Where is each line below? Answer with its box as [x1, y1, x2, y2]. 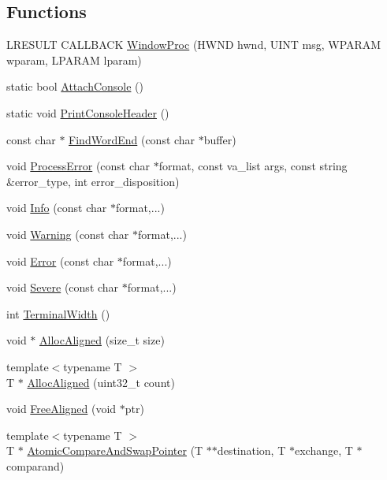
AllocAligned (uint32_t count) [27, 374, 175, 390]
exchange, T [294, 442, 353, 459]
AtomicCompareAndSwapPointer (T [27, 442, 203, 459]
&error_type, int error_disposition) [6, 173, 180, 189]
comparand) [6, 457, 65, 474]
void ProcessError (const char [6, 158, 151, 174]
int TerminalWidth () [6, 305, 110, 322]
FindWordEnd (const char [69, 131, 195, 147]
